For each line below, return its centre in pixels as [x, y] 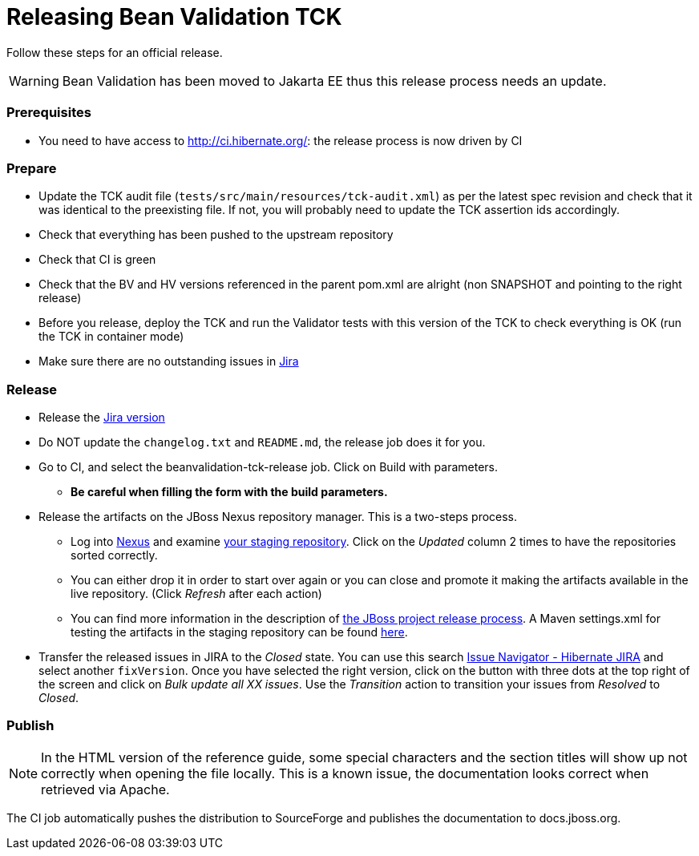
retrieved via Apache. [105, 789]
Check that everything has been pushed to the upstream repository [216, 235]
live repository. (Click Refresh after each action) [196, 594]
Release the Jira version [102, 417]
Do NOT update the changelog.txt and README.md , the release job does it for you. [262, 442]
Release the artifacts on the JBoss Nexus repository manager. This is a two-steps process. [278, 517]
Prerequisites [49, 113]
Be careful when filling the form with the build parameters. [229, 492]
